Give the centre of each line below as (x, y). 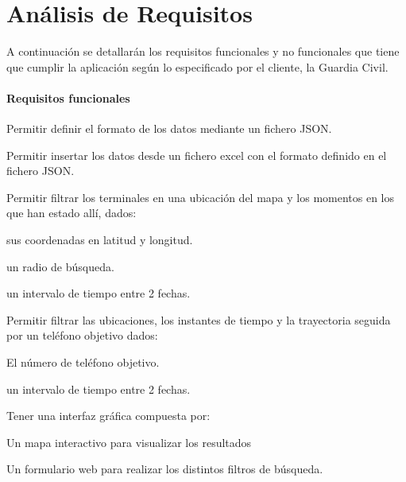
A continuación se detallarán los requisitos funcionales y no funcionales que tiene (203, 51)
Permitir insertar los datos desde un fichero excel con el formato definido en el (197, 155)
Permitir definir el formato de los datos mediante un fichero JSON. (169, 128)
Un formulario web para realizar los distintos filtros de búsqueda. (165, 469)
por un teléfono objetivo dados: (82, 335)
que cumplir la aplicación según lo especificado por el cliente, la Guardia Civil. (197, 66)
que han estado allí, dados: (72, 213)
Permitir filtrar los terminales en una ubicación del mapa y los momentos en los (201, 197)
